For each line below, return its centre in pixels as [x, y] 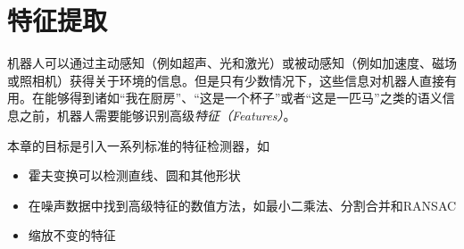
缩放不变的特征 [72, 235]
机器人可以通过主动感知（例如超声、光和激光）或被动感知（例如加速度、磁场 [232, 63]
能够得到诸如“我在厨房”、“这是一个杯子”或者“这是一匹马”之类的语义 [243, 98]
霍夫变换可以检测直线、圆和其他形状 [134, 175]
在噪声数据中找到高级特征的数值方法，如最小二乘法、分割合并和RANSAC [242, 205]
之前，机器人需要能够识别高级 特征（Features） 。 [157, 115]
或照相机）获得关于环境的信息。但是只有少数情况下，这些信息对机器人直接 [226, 80]
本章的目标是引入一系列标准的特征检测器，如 [138, 145]
